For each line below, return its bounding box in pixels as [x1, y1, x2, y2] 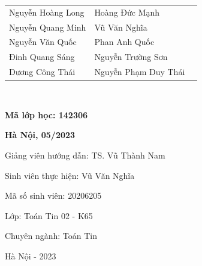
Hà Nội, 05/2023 [5, 128, 76, 141]
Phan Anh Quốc [94, 35, 155, 48]
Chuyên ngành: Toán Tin [5, 229, 98, 242]
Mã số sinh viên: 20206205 [5, 189, 102, 202]
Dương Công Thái [9, 65, 76, 78]
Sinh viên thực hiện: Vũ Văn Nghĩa [5, 169, 135, 181]
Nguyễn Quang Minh [9, 20, 86, 33]
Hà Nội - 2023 [5, 249, 56, 262]
